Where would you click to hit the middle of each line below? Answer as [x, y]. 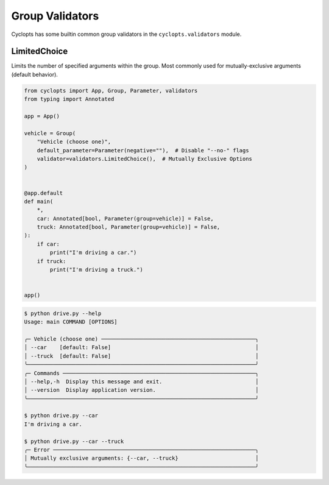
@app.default [44, 193]
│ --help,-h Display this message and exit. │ [141, 381]
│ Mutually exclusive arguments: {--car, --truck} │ [141, 458]
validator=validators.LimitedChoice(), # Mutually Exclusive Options [145, 159]
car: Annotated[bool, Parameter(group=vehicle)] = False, [125, 218]
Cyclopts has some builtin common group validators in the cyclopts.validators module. [126, 34]
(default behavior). [34, 74]
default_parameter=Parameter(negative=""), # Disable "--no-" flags [143, 150]
